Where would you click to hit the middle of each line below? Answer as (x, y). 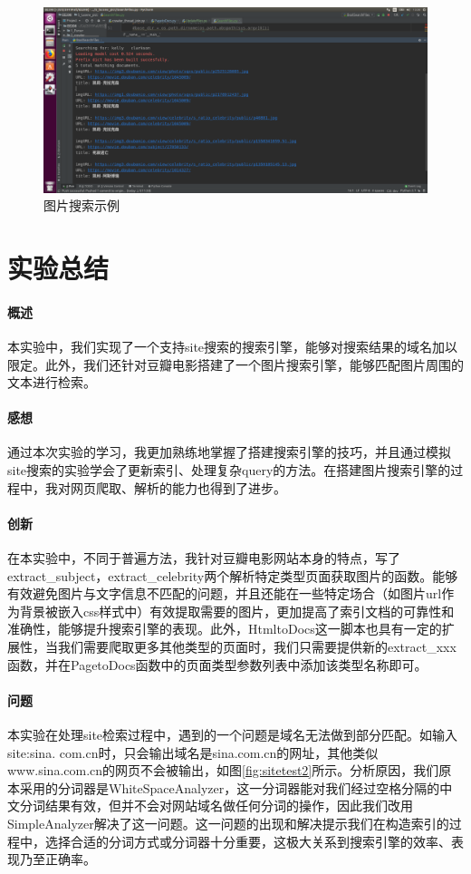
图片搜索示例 (82, 205)
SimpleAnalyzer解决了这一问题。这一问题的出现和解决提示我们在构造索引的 (228, 823)
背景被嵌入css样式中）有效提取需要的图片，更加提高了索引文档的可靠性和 (237, 611)
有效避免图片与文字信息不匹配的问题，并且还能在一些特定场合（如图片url (225, 593)
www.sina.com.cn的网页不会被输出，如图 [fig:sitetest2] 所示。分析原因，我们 (223, 770)
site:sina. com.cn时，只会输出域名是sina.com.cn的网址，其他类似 (193, 752)
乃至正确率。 (58, 859)
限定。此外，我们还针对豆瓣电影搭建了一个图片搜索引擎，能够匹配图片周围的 (235, 364)
